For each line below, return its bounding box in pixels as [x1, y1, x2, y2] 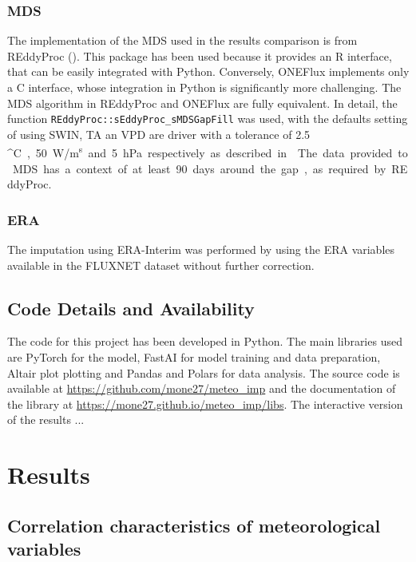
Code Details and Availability [7, 295, 255, 320]
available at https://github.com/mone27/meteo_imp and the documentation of [7, 380, 396, 397]
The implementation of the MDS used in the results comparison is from [7, 32, 358, 49]
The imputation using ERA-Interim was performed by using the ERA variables [7, 241, 395, 258]
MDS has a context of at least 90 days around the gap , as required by [12, 160, 386, 176]
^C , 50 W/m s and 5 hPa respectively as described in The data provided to [7, 142, 408, 161]
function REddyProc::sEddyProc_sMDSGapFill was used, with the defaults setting [7, 110, 408, 127]
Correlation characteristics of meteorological [7, 513, 381, 537]
